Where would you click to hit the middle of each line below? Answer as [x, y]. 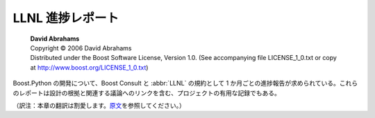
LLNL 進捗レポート [66, 18]
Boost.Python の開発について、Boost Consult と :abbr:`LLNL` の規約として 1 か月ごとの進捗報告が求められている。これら [185, 83]
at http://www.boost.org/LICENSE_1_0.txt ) [89, 67]
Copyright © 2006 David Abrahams [81, 48]
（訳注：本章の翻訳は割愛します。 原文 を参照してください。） [99, 105]
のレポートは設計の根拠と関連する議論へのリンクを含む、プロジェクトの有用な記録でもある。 [147, 92]
